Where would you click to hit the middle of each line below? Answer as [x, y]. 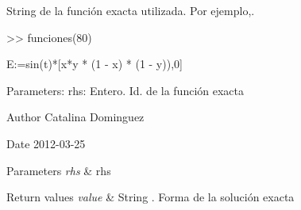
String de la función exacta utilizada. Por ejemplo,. [131, 10]
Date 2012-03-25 [46, 143]
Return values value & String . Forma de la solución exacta [150, 197]
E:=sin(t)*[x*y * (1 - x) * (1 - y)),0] [95, 64]
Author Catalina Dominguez [75, 117]
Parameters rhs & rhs [59, 170]
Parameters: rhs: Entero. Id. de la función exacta [125, 90]
